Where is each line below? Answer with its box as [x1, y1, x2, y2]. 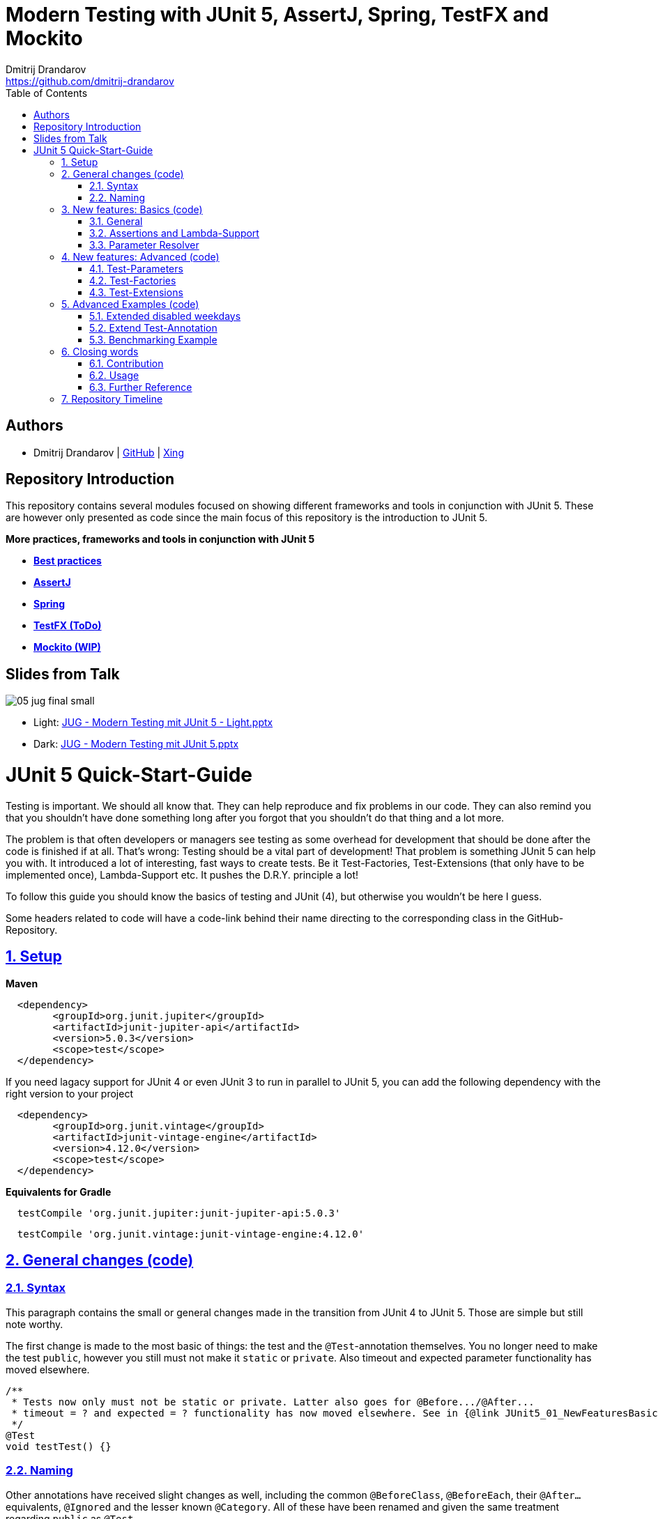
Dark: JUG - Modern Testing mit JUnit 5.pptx [33, 738, 239, 750]
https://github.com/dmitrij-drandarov [6, 75, 174, 87]
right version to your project [6, 1087, 133, 1100]
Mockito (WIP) [33, 641, 101, 654]
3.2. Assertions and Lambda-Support [89, 226, 259, 239]
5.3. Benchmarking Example [89, 333, 217, 346]
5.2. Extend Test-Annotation [89, 321, 217, 334]
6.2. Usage [89, 369, 139, 381]
